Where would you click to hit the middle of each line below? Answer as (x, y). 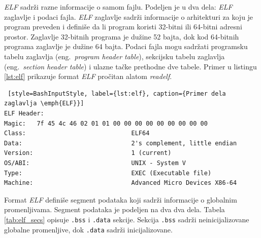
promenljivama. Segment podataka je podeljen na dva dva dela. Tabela (115, 209)
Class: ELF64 (77, 133)
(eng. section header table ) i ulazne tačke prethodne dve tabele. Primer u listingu (130, 66)
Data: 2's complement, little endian (121, 143)
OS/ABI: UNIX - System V (95, 163)
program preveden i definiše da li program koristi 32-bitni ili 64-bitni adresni (123, 27)
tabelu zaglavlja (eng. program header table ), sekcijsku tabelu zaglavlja (115, 56)
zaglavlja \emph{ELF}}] (44, 104)
